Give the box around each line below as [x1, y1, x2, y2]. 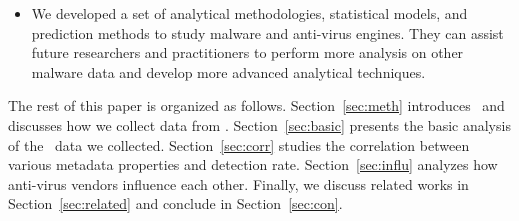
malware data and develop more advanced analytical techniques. [31, 61, 426, 82]
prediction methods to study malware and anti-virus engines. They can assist [31, 22, 504, 43]
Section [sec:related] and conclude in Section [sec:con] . [8, 193, 343, 214]
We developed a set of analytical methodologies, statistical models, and [31, 3, 468, 23]
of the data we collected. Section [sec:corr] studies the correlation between [8, 134, 470, 155]
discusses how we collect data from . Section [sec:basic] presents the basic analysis [8, 114, 511, 135]
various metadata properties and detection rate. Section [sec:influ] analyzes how [8, 154, 498, 175]
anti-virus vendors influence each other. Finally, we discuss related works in [8, 173, 469, 194]
